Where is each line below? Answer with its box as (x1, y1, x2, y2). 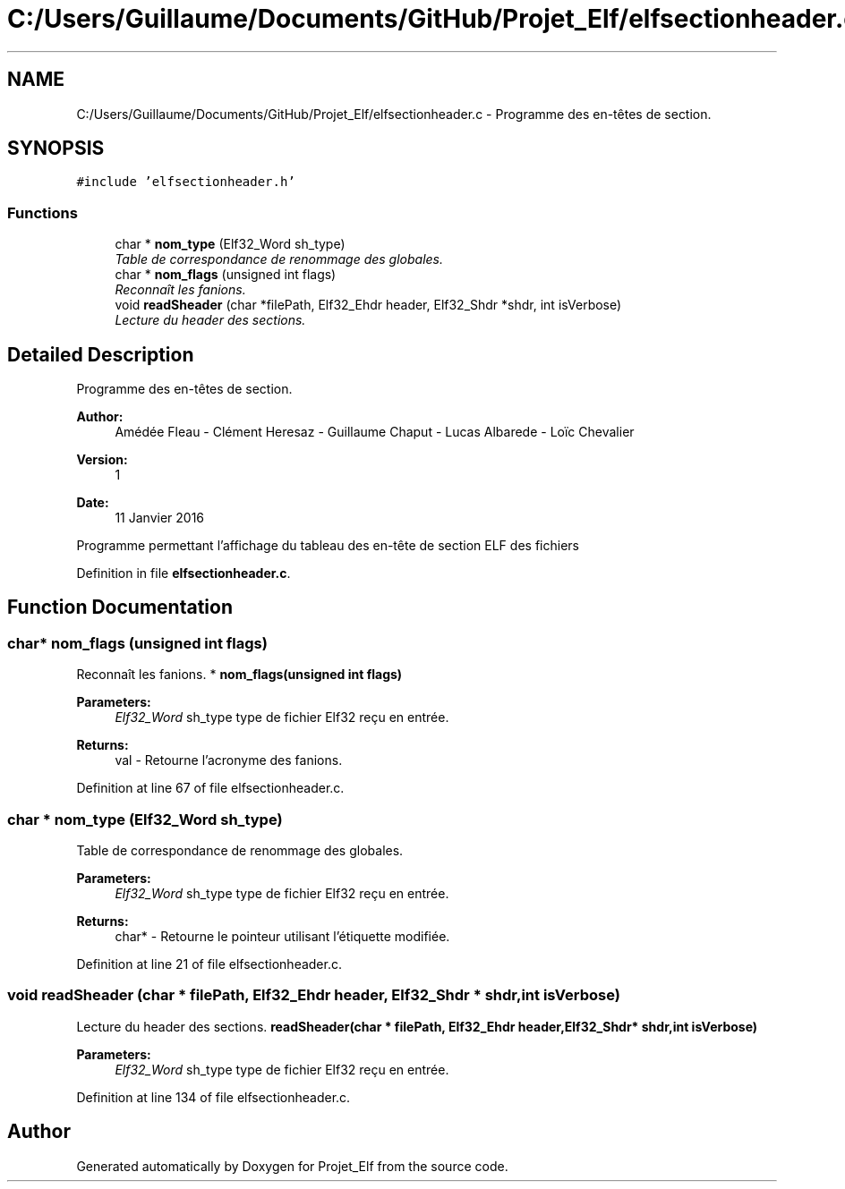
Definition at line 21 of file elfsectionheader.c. (76, 956, 342, 972)
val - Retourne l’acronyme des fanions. (115, 752, 343, 769)
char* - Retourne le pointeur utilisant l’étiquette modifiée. (115, 929, 450, 944)
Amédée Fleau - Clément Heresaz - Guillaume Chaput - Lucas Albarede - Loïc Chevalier (115, 424, 635, 440)
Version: (76, 452, 128, 468)
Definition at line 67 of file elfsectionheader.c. (76, 780, 345, 796)
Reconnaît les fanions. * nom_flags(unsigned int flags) (76, 667, 403, 683)
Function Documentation (7, 596, 233, 619)
